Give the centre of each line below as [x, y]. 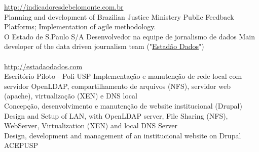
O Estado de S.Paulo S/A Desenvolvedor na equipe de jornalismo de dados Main [129, 36]
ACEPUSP [21, 145]
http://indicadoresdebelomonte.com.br [64, 7]
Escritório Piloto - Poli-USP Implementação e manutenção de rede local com [123, 76]
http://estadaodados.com [43, 66]
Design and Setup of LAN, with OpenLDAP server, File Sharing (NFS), [116, 115]
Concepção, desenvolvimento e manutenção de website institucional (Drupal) [123, 105]
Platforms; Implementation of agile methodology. [80, 27]
